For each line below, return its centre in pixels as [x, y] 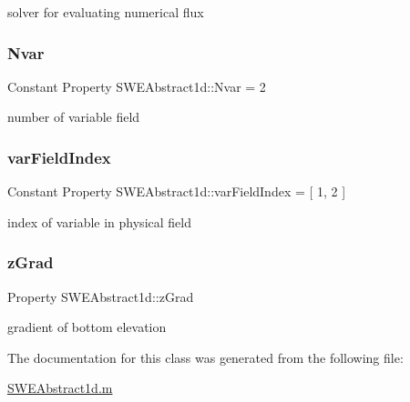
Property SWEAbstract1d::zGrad [101, 296]
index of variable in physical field [99, 221]
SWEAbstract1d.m [60, 388]
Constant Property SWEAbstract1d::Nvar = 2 [137, 86]
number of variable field [74, 117]
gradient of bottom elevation [87, 327]
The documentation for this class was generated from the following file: [205, 357]
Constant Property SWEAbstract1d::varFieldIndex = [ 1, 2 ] [177, 191]
